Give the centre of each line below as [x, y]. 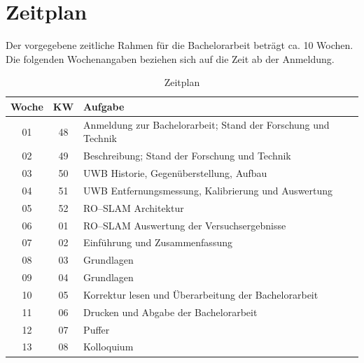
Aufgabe [104, 106]
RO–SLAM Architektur [134, 207]
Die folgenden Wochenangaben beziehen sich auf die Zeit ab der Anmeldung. [170, 58]
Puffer [97, 329]
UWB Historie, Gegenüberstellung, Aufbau [175, 173]
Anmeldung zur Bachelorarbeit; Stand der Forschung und [206, 124]
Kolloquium [108, 347]
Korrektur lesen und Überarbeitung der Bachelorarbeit [201, 294]
